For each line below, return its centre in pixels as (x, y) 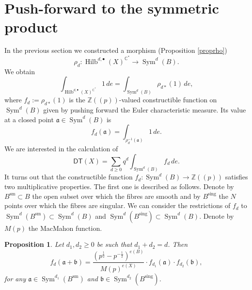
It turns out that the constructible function (69, 177)
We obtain (20, 71)
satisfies (236, 177)
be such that (114, 244)
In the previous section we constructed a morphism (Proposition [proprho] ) (116, 50)
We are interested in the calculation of (61, 148)
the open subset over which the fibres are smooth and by (116, 196)
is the (77, 100)
